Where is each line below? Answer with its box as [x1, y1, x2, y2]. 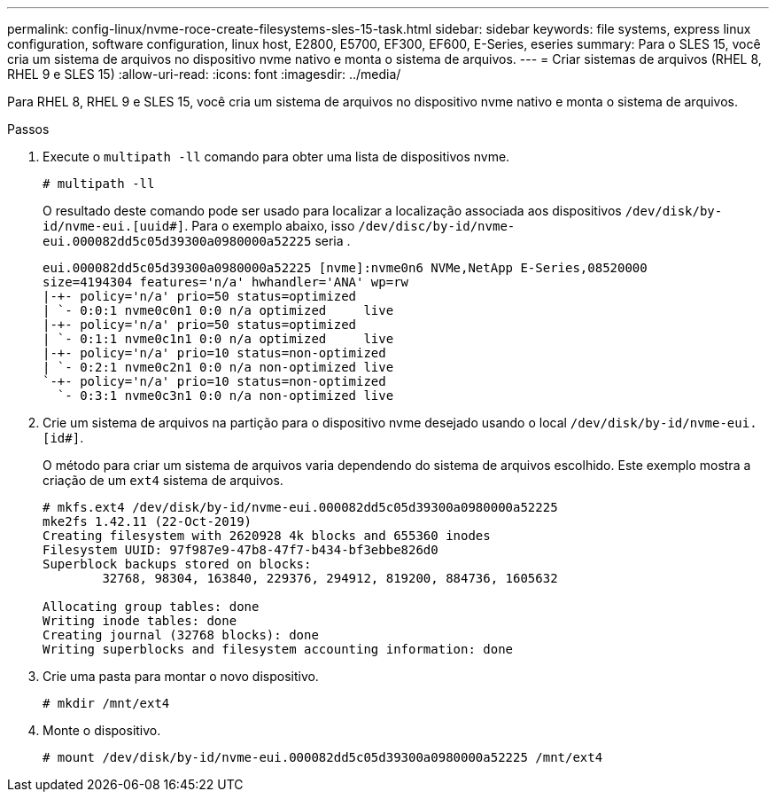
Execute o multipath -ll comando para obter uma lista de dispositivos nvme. [43, 149, 510, 164]
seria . [314, 233, 351, 248]
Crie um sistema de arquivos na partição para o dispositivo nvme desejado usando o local [43, 415, 567, 430]
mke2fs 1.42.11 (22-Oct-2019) [43, 514, 252, 529]
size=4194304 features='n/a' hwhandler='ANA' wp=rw [43, 275, 409, 289]
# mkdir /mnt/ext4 [43, 696, 170, 710]
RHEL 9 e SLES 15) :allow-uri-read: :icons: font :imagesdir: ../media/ [7, 67, 401, 82]
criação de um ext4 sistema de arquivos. [43, 473, 283, 488]
